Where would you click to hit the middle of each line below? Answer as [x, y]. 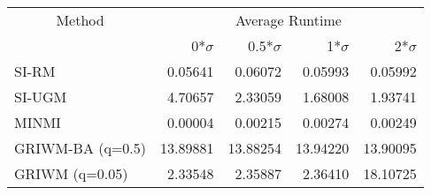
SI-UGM [41, 97]
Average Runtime [289, 20]
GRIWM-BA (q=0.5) [81, 148]
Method [80, 20]
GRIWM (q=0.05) [71, 173]
